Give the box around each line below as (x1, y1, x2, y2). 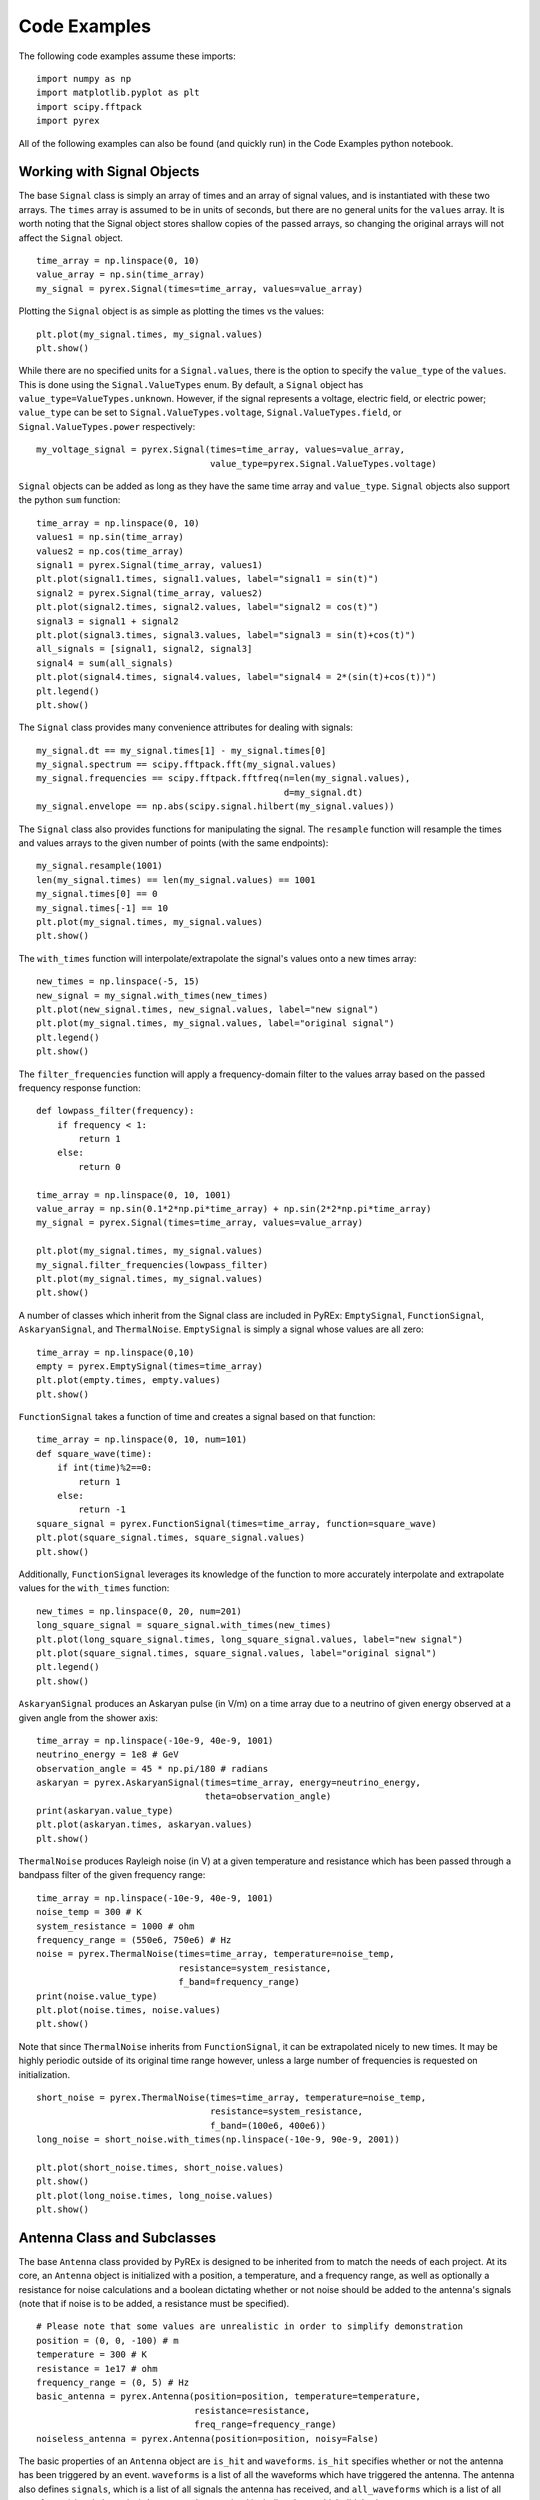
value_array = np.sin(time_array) (36, 269, 205, 280)
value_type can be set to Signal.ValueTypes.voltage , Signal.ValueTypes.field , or (18, 406, 402, 419)
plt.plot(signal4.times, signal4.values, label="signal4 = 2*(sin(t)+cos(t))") (36, 671, 437, 683)
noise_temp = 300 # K (36, 1906, 142, 1918)
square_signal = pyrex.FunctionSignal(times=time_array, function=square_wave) (36, 1518, 437, 1529)
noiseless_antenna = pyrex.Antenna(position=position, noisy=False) (36, 2433, 379, 2444)
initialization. (18, 2068, 70, 2080)
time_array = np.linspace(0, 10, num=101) (36, 1434, 248, 1445)
